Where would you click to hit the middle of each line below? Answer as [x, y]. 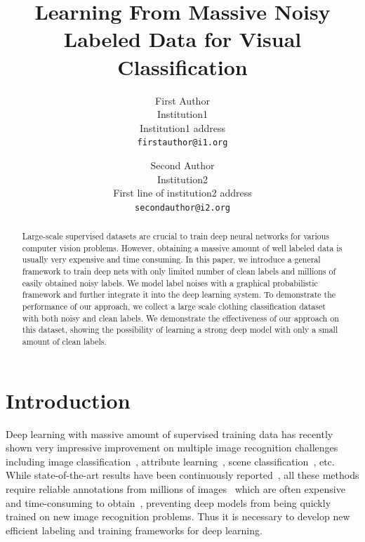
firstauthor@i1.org [182, 143]
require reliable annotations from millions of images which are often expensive [175, 489]
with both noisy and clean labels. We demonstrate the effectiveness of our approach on [180, 318]
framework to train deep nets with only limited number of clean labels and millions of [179, 271]
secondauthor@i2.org [182, 207]
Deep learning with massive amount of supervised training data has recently [170, 434]
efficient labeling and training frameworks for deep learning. [134, 530]
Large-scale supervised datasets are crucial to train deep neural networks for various [176, 236]
